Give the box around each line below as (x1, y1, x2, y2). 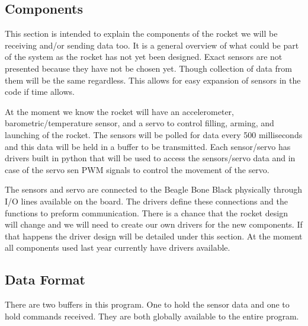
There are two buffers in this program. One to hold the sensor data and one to (5, 298, 290, 311)
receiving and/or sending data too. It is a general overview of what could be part (5, 39, 299, 51)
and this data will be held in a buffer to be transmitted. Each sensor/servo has (5, 140, 291, 152)
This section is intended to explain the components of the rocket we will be (5, 27, 278, 40)
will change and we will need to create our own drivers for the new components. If (5, 218, 303, 231)
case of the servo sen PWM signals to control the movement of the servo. (5, 163, 269, 175)
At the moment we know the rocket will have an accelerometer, (5, 105, 234, 117)
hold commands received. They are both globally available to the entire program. (5, 309, 299, 322)
